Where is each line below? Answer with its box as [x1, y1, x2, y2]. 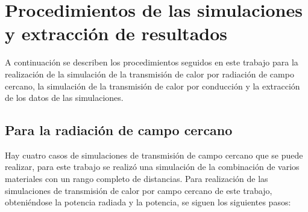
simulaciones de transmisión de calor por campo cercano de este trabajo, [5, 184, 272, 196]
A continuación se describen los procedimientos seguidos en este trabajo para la [5, 56, 298, 68]
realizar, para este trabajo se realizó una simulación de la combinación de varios [5, 160, 300, 173]
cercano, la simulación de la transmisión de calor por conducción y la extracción [5, 79, 300, 92]
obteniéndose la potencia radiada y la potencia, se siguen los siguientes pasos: [5, 196, 291, 208]
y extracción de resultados [5, 21, 227, 46]
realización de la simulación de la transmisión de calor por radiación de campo [5, 67, 294, 80]
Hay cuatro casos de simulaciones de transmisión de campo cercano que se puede [5, 148, 303, 161]
